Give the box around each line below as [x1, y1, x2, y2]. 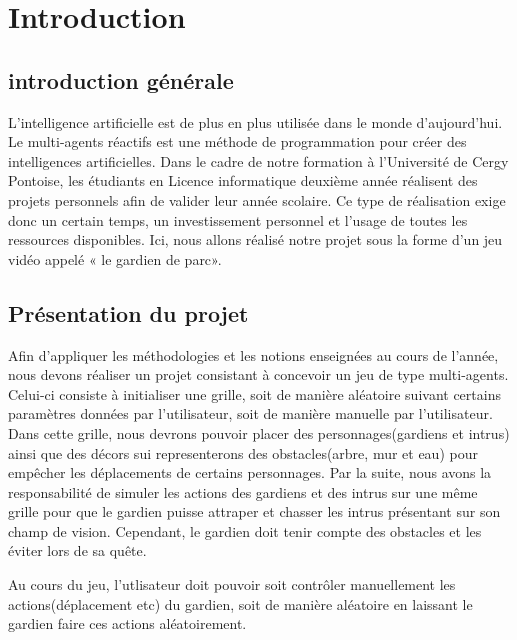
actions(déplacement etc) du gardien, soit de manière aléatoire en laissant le [8, 593, 473, 614]
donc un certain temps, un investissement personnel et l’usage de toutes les [8, 209, 468, 230]
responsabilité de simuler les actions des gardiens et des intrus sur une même [8, 481, 478, 502]
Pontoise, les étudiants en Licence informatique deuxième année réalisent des [8, 170, 478, 191]
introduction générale [8, 64, 234, 95]
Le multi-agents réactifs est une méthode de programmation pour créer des [8, 131, 467, 152]
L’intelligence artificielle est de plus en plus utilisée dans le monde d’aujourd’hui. [8, 111, 503, 132]
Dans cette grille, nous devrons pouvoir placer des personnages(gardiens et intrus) [8, 422, 510, 443]
